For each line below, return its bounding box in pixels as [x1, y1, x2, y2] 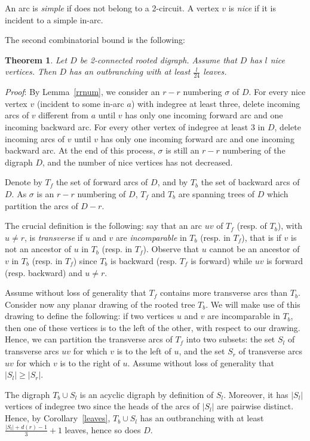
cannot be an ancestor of [209, 243, 300, 255]
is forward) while [191, 254, 253, 267]
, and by [157, 176, 188, 188]
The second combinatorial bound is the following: [5, 33, 185, 46]
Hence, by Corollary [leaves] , [5, 412, 111, 424]
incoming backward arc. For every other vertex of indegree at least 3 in [5, 120, 265, 133]
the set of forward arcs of [56, 176, 148, 188]
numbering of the [222, 144, 286, 157]
